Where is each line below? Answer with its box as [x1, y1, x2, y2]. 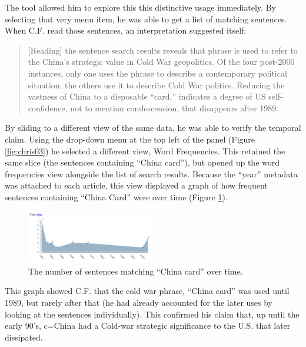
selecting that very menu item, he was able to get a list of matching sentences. [5, 12, 287, 25]
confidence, [28, 101, 68, 114]
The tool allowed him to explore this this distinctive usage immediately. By [5, 1, 276, 13]
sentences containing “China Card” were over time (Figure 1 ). [5, 190, 228, 203]
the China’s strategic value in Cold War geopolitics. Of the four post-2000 [28, 55, 295, 68]
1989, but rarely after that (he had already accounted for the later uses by [5, 296, 273, 309]
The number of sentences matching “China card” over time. [28, 265, 243, 277]
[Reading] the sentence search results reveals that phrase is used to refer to [28, 44, 298, 56]
